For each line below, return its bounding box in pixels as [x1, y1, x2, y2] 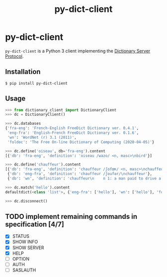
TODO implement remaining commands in [5, 212, 138, 221]
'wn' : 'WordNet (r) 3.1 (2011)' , [7, 135, 77, 140]
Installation [5, 68, 41, 76]
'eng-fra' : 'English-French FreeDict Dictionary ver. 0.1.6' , [7, 130, 139, 135]
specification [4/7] [5, 220, 65, 228]
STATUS [12, 233, 30, 239]
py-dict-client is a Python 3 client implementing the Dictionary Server [5, 48, 151, 54]
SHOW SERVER [12, 245, 44, 251]
